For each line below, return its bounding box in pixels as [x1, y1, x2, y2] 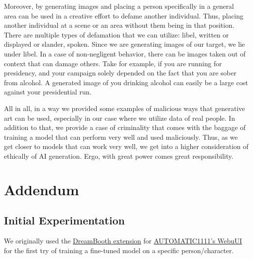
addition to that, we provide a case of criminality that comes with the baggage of [4, 122, 246, 132]
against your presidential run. [4, 87, 92, 97]
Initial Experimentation [4, 213, 125, 228]
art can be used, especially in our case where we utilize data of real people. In [4, 112, 235, 123]
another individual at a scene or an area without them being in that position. [4, 20, 235, 30]
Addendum [4, 179, 79, 199]
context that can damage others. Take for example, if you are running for [4, 58, 222, 68]
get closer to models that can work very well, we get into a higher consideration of [4, 141, 249, 151]
